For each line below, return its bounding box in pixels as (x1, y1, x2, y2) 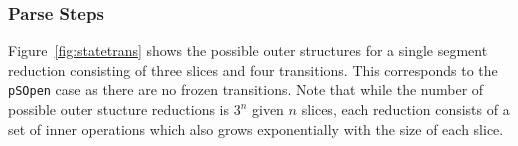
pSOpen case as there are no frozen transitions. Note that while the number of (8, 79, 484, 100)
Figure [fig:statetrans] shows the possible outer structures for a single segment (8, 40, 488, 61)
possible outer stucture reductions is (8, 99, 230, 120)
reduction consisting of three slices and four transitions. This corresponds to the (8, 59, 498, 80)
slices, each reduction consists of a (301, 99, 510, 120)
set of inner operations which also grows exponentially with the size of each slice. (8, 118, 504, 139)
